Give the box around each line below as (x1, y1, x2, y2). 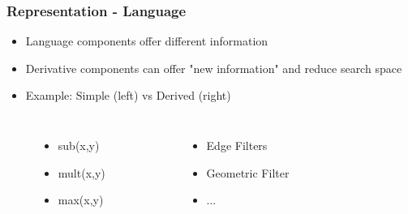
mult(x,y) (58, 164, 105, 181)
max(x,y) (58, 191, 104, 208)
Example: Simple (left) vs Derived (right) (25, 87, 231, 104)
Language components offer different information (25, 32, 268, 49)
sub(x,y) (58, 137, 100, 153)
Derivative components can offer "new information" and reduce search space (25, 59, 402, 76)
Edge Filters (206, 137, 268, 153)
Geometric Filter (206, 164, 290, 181)
